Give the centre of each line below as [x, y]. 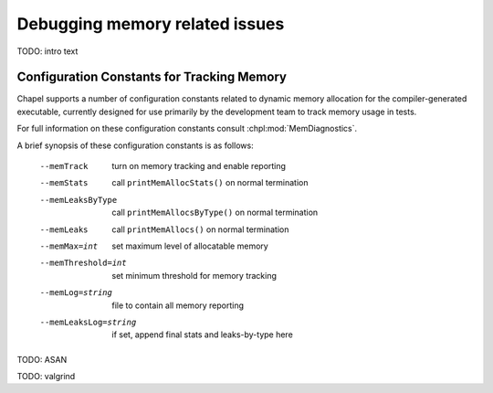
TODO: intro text [47, 51]
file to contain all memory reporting [178, 305]
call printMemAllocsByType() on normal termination [215, 212]
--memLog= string [76, 293]
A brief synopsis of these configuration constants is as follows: [136, 145]
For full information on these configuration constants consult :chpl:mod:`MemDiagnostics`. [187, 129]
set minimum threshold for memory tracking [194, 275]
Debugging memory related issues [151, 24]
